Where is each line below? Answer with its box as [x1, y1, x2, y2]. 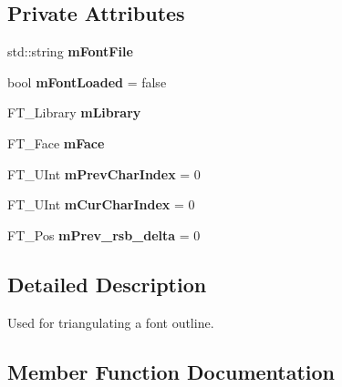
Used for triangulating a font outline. [7, 312, 214, 331]
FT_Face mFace [7, 133, 105, 152]
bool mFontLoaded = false [7, 72, 167, 91]
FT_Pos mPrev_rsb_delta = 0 [7, 225, 201, 244]
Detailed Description [7, 270, 207, 298]
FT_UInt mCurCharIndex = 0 [7, 195, 195, 214]
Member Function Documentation [7, 357, 336, 385]
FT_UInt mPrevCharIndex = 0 [7, 164, 201, 183]
